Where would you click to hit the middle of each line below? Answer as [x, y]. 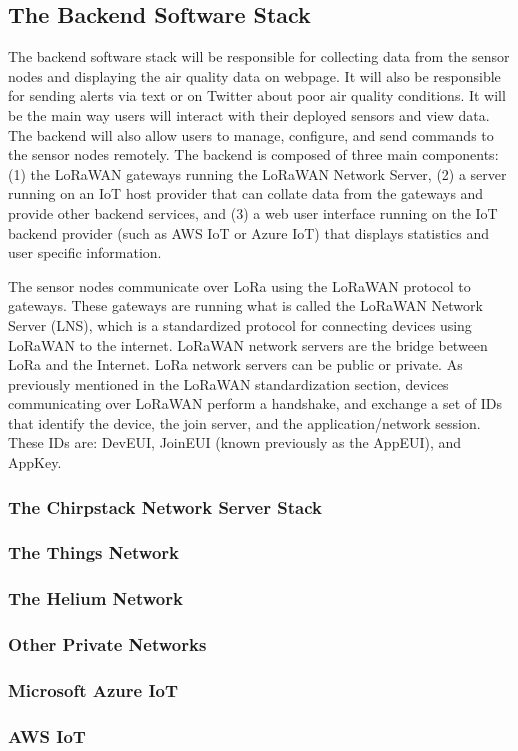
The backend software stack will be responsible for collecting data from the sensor [259, 56]
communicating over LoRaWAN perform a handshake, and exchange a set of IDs [255, 403]
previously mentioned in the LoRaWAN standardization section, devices [228, 383]
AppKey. [35, 462]
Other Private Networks [107, 644]
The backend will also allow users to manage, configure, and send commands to [251, 134]
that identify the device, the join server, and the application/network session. [244, 422]
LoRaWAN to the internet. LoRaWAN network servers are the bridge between [248, 344]
